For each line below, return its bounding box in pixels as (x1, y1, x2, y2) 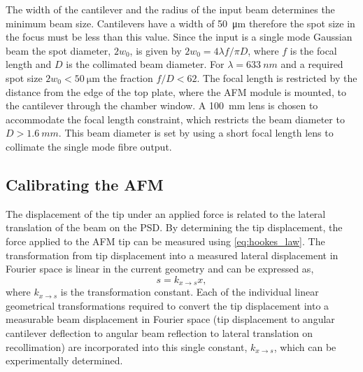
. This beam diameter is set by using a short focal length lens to (58, 125, 334, 140)
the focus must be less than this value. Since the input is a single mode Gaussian (6, 29, 353, 44)
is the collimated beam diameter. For (66, 57, 225, 71)
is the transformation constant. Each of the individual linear (60, 284, 319, 299)
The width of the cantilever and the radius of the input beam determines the (6, 2, 335, 16)
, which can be (273, 339, 336, 354)
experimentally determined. (6, 353, 123, 368)
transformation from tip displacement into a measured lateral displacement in (6, 247, 339, 262)
